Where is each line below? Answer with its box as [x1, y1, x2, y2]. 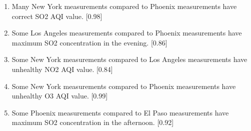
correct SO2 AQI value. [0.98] [11, 10, 102, 21]
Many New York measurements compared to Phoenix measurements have [11, 1, 237, 11]
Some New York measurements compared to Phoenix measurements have [11, 80, 236, 91]
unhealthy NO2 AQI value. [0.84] [11, 63, 113, 74]
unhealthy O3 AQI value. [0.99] [11, 90, 108, 101]
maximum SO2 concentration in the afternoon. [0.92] [11, 117, 174, 127]
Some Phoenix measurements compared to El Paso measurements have [11, 107, 229, 117]
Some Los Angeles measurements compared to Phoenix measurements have [11, 27, 242, 38]
